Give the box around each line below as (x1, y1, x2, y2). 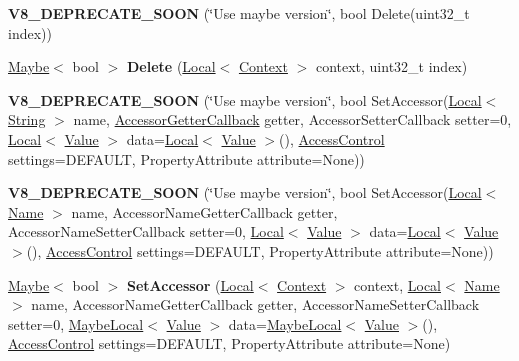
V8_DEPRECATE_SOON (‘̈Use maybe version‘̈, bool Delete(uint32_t (8, 3, 470, 23)
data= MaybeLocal (228, 313, 342, 334)
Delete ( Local (127, 56, 216, 77)
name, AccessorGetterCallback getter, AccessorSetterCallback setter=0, (73, 109, 512, 130)
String (8, 109, 46, 130)
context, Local (354, 274, 441, 295)
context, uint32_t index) (315, 56, 468, 77)
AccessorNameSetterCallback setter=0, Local (8, 221, 284, 242)
